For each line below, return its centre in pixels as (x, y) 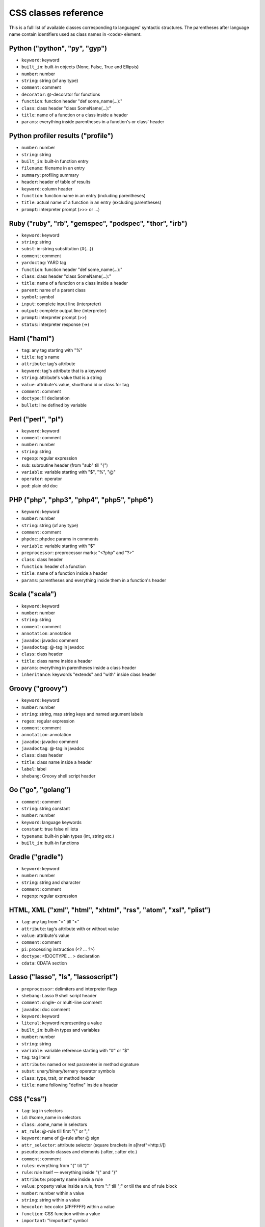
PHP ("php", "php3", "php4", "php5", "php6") (81, 500)
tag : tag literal (36, 1057)
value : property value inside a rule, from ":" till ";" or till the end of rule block (99, 1186)
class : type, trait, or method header (58, 1078)
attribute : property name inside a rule (62, 1179)
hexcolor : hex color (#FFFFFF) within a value (68, 1207)
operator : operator (42, 479)
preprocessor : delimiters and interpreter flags (69, 988)
